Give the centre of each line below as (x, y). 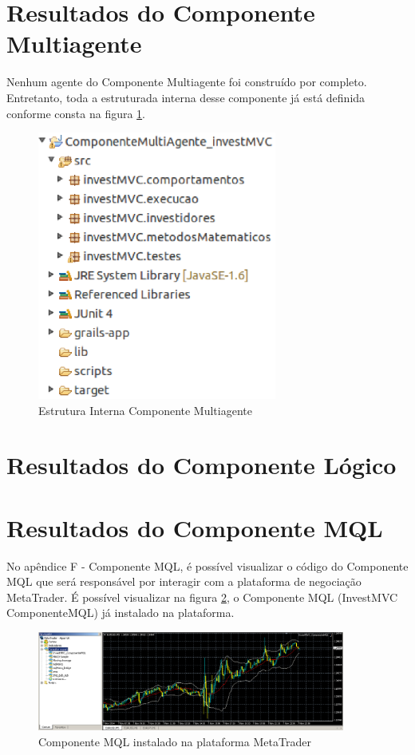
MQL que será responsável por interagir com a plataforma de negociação (184, 581)
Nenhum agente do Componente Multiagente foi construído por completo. (187, 82)
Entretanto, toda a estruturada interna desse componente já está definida (186, 97)
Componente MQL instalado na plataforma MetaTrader (175, 741)
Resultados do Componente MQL (195, 527)
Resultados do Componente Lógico (202, 465)
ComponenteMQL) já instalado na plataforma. (121, 613)
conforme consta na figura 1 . (76, 113)
